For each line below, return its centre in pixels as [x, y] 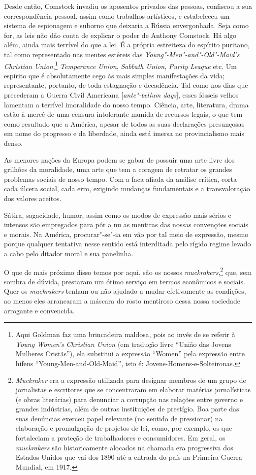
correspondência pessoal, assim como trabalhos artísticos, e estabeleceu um [117, 16]
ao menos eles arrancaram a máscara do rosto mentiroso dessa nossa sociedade [122, 300]
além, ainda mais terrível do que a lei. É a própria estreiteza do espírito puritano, [127, 45]
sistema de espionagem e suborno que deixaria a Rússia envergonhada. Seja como [126, 25]
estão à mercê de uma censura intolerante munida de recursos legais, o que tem [123, 114]
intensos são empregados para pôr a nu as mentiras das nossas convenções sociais [126, 224]
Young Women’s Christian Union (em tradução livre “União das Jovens [123, 344]
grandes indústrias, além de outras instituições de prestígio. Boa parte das [127, 409]
